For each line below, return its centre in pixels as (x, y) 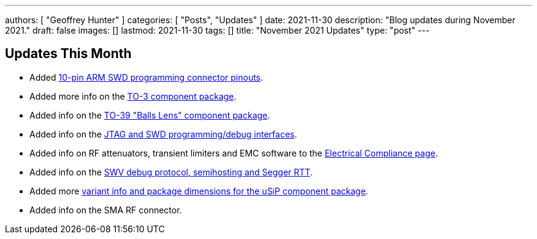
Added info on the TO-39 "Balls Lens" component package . (150, 115)
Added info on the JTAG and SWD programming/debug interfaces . (163, 134)
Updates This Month (68, 54)
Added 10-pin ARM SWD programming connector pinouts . (147, 77)
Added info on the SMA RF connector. (106, 210)
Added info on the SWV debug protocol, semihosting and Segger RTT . (171, 172)
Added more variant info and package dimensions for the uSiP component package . (199, 191)
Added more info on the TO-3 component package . (133, 96)
